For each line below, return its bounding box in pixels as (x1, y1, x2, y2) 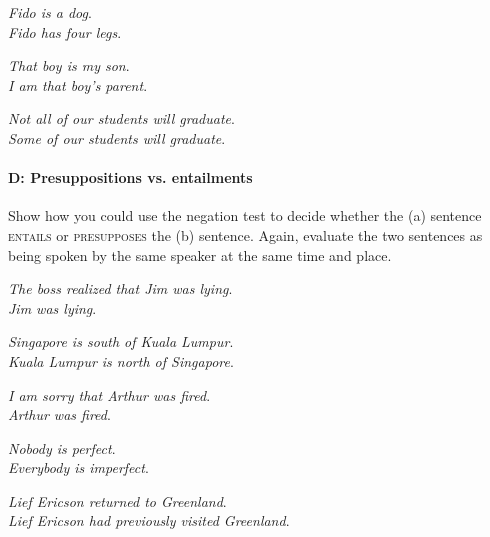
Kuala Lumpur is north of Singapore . (8, 350, 234, 371)
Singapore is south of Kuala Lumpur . (8, 331, 234, 352)
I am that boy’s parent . (8, 74, 148, 95)
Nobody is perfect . (8, 437, 116, 458)
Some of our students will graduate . (8, 127, 226, 148)
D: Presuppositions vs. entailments (8, 167, 253, 188)
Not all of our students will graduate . (8, 108, 235, 129)
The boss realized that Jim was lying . (8, 278, 233, 299)
